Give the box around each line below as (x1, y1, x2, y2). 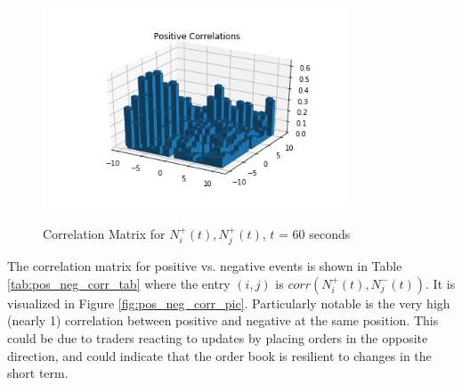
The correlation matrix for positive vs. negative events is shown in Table (7, 257, 402, 275)
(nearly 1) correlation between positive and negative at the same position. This (7, 311, 439, 330)
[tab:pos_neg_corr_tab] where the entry (7, 274, 231, 292)
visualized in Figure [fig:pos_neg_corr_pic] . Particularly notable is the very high (7, 293, 450, 312)
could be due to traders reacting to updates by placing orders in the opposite (7, 328, 428, 347)
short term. (7, 364, 69, 382)
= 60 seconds (279, 224, 351, 242)
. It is (426, 274, 456, 292)
